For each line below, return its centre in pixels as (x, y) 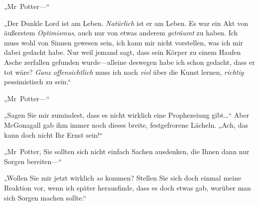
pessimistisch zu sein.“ (38, 82)
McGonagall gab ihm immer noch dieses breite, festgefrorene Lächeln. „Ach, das (126, 124)
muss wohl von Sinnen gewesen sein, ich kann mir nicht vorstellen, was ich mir (124, 42)
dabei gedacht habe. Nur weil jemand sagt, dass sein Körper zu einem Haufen (123, 52)
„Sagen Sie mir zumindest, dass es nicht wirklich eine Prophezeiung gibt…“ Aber (127, 115)
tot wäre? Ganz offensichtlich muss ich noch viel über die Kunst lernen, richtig (124, 72)
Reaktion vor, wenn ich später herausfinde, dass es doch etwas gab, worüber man (128, 187)
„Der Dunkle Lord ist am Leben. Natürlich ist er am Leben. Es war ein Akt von (126, 23)
